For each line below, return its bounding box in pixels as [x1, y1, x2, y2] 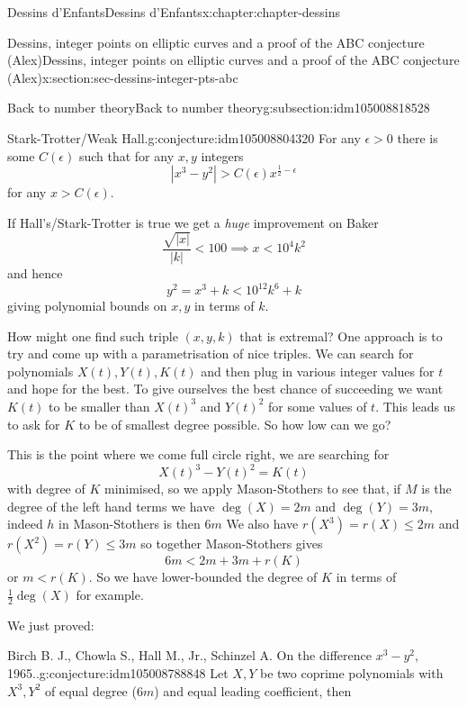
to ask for [7, 414, 60, 433]
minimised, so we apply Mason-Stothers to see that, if [103, 479, 401, 498]
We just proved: [7, 615, 94, 634]
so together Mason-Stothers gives [140, 534, 323, 553]
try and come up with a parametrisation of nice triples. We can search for [7, 344, 414, 363]
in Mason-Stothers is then [58, 514, 201, 533]
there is [397, 128, 438, 147]
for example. [76, 585, 144, 604]
